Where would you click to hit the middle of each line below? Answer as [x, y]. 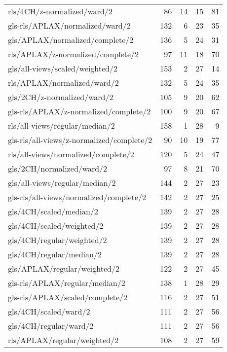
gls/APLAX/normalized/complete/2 [71, 40]
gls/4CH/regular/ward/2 [51, 326]
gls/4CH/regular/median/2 [55, 254]
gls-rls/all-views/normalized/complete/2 [77, 197]
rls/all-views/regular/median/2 [61, 125]
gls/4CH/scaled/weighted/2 [56, 226]
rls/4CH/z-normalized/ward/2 [60, 11]
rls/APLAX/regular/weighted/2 [63, 340]
